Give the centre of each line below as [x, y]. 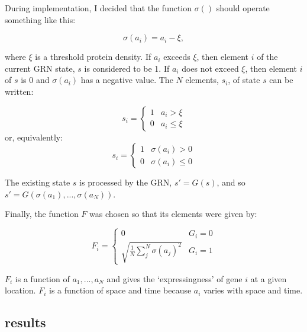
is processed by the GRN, [126, 182]
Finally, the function [42, 214]
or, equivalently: [34, 137]
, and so [231, 182]
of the [267, 57]
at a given [269, 278]
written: [19, 91]
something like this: [40, 19]
